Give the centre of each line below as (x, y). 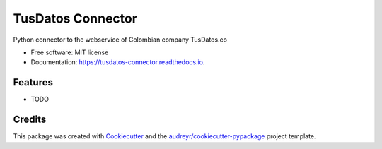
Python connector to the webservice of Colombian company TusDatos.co (120, 40)
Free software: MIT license (70, 52)
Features (33, 82)
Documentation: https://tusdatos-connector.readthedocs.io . (118, 62)
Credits (30, 120)
